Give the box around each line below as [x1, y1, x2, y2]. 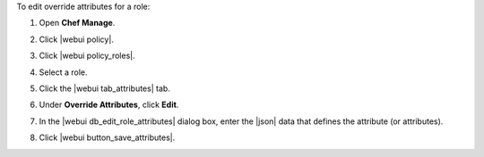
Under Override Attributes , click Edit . [39, 99, 179, 111]
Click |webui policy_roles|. [39, 50, 135, 62]
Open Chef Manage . [39, 18, 116, 29]
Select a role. [39, 67, 89, 78]
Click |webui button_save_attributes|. [39, 132, 176, 143]
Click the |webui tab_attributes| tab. [39, 83, 170, 94]
